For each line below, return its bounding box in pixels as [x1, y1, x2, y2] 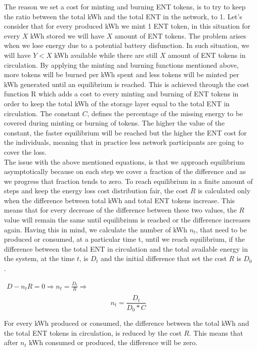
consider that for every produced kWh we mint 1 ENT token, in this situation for [4, 21, 251, 31]
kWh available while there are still [54, 49, 158, 60]
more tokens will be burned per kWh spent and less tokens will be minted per [4, 69, 239, 80]
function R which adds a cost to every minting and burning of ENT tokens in [4, 88, 239, 99]
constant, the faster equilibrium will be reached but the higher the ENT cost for [4, 127, 247, 137]
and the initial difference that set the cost [100, 253, 227, 263]
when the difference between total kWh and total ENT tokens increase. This [4, 195, 235, 205]
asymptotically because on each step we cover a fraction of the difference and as [4, 166, 246, 176]
